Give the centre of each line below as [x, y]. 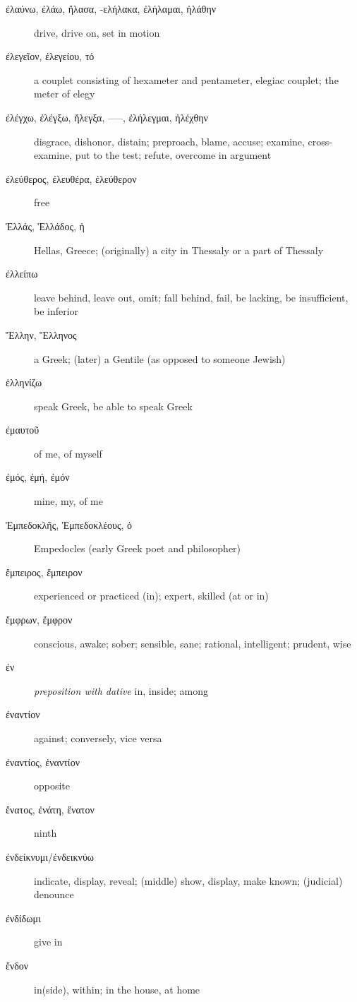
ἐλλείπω [22, 274]
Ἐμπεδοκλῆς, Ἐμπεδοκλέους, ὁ [69, 524]
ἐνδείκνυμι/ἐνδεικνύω [50, 856]
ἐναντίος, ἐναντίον [43, 762]
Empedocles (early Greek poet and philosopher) [138, 548]
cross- [320, 141]
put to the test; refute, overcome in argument [173, 155]
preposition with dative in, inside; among [121, 690]
